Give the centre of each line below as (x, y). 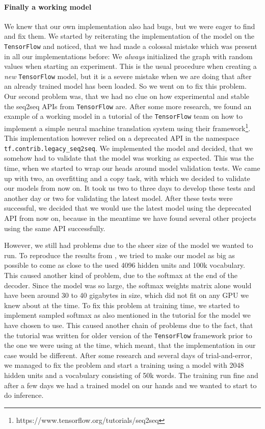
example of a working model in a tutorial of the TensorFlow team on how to (123, 116)
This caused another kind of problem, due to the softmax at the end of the (121, 275)
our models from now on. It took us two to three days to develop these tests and (130, 188)
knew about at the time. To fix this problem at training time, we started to (122, 305)
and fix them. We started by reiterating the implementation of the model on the (129, 36)
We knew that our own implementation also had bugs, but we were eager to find (130, 26)
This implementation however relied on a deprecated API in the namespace (122, 138)
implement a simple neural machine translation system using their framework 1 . (127, 127)
